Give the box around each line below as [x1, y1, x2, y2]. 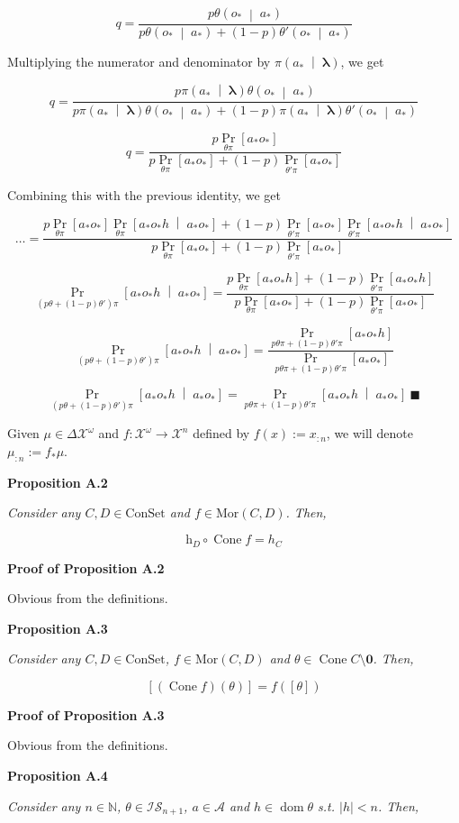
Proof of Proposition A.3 [7, 705, 165, 724]
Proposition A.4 [7, 766, 108, 785]
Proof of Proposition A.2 [7, 558, 165, 577]
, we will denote [326, 424, 413, 443]
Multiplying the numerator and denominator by [7, 52, 271, 71]
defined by [193, 424, 250, 443]
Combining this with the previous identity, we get [7, 185, 281, 204]
